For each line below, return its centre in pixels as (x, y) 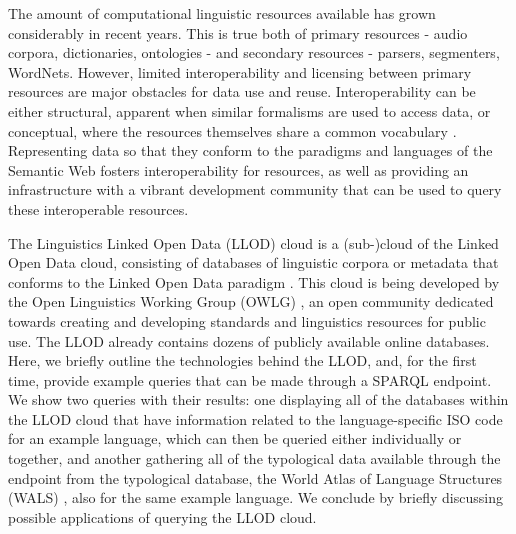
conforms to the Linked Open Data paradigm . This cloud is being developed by (254, 281)
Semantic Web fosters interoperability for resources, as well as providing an (238, 169)
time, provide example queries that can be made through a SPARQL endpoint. (250, 379)
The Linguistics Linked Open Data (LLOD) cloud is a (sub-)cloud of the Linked (253, 242)
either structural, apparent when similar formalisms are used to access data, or (249, 110)
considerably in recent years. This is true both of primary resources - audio (238, 32)
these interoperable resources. (98, 208)
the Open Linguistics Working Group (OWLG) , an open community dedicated (251, 301)
